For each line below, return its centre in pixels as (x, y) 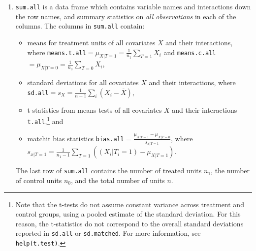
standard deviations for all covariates (83, 82)
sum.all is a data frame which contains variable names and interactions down (133, 6)
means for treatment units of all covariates (91, 42)
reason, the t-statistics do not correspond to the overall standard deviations (129, 223)
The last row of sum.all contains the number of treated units (109, 171)
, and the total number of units (118, 180)
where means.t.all (57, 52)
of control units (39, 180)
